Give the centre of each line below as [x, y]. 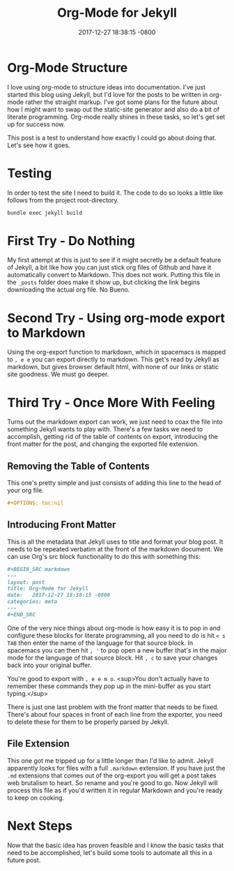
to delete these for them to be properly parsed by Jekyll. [88, 722]
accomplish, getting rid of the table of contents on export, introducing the [112, 437]
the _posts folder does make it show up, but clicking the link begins [104, 282]
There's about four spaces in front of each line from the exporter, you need [115, 714]
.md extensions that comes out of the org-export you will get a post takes [112, 775]
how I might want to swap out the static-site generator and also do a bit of [114, 109]
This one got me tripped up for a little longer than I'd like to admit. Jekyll [110, 760]
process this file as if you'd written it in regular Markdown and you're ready [115, 790]
